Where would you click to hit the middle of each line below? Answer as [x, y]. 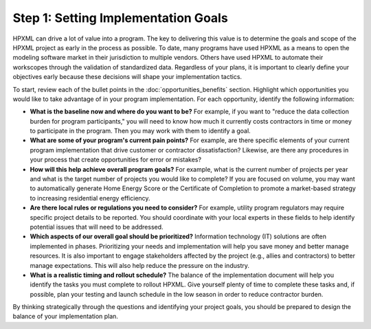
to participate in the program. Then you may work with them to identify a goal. [140, 131]
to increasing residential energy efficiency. [90, 198]
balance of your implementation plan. [65, 317]
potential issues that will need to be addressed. [97, 227]
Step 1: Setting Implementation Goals [120, 18]
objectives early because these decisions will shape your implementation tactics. [127, 77]
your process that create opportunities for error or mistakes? [116, 160]
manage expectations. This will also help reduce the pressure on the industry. [140, 265]
